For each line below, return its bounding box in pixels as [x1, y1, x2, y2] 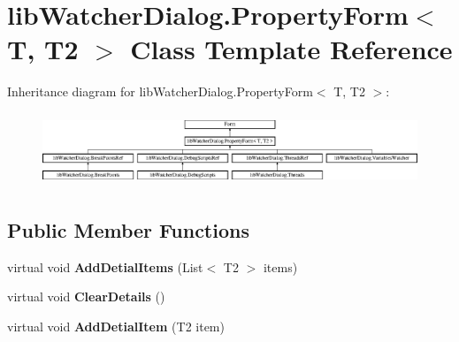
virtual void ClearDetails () [7, 287, 165, 306]
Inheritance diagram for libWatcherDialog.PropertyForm [7, 82, 313, 101]
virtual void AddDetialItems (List [7, 257, 203, 276]
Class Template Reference [130, 31, 453, 67]
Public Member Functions [7, 216, 249, 243]
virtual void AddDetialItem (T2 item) [7, 316, 225, 335]
